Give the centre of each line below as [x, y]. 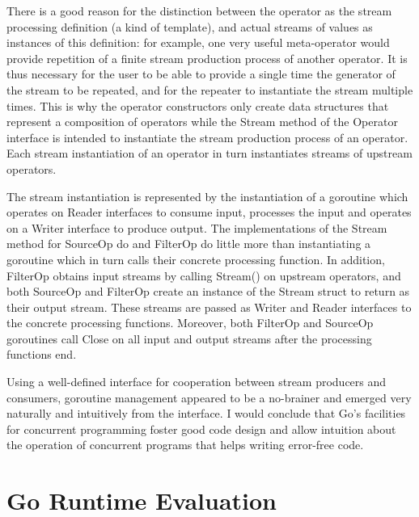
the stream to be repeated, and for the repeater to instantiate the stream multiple [210, 89]
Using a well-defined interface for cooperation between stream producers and [197, 382]
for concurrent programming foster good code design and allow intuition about [201, 429]
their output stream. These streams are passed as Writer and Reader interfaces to [209, 307]
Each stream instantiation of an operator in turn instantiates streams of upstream [209, 153]
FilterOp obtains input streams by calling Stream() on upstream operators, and [204, 275]
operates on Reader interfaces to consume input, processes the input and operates [209, 212]
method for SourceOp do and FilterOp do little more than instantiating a [189, 244]
